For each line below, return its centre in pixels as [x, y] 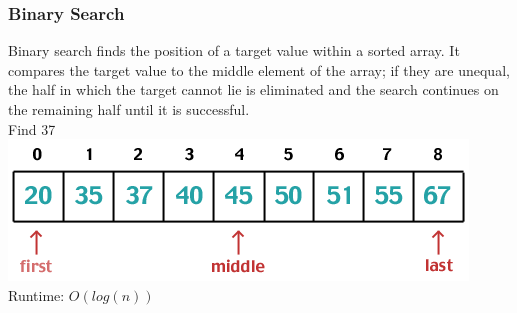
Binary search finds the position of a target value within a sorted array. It [234, 50]
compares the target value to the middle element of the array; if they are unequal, [259, 69]
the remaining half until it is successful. [129, 109]
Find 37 [32, 128]
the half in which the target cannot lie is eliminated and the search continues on [253, 89]
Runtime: [36, 294]
